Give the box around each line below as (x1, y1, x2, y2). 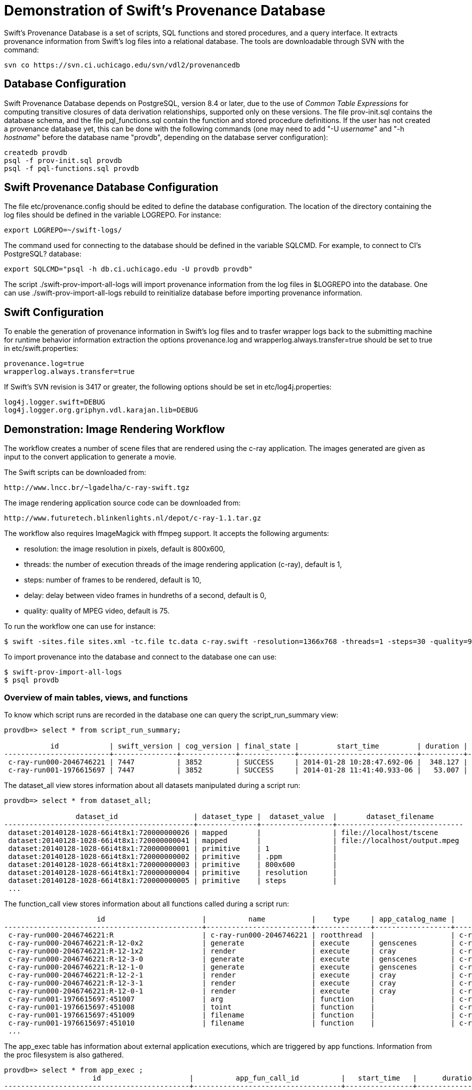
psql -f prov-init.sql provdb (4, 156, 122, 164)
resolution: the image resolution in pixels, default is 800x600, (24, 544, 225, 553)
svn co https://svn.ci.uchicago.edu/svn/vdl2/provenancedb (4, 60, 240, 69)
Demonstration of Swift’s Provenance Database (4, 2, 325, 19)
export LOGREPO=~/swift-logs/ (4, 226, 122, 234)
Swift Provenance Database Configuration (4, 181, 218, 194)
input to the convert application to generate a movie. (4, 452, 176, 461)
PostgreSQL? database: (4, 249, 81, 258)
